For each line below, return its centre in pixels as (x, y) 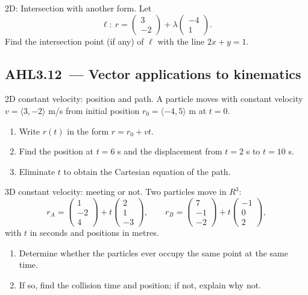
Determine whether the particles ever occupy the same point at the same (153, 252)
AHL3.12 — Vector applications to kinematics (153, 73)
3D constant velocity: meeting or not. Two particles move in (116, 192)
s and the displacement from (170, 151)
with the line (181, 41)
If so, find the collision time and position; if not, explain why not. (140, 284)
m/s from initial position (94, 110)
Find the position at (56, 151)
